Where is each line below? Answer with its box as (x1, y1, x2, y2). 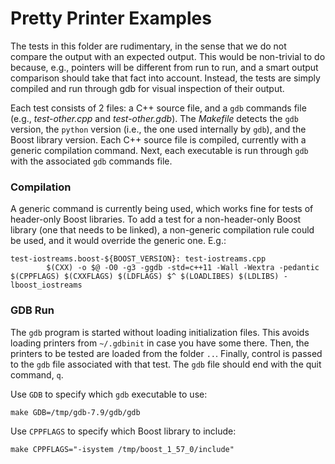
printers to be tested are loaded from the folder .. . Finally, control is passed (10, 347, 323, 359)
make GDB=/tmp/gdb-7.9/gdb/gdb (10, 407, 141, 417)
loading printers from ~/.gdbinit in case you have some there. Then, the (10, 337, 310, 349)
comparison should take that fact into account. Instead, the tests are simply (10, 72, 321, 84)
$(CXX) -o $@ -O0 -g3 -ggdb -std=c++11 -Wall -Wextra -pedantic (46, 263, 320, 273)
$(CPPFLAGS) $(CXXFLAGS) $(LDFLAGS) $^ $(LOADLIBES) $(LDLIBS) (10, 272, 280, 282)
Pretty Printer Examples (10, 7, 212, 30)
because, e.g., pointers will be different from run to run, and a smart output (10, 61, 319, 73)
